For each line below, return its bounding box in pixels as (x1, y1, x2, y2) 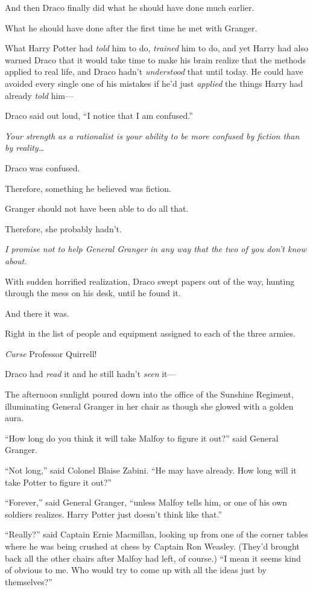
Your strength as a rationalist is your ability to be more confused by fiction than (5, 129, 300, 142)
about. (5, 254, 27, 267)
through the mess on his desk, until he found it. (5, 287, 181, 299)
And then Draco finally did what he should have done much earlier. (5, 1, 255, 13)
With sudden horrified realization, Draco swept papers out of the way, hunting (5, 274, 295, 287)
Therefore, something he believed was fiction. (5, 182, 171, 194)
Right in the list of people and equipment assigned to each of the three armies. (5, 327, 296, 340)
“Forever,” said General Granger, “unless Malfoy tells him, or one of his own (5, 496, 288, 509)
